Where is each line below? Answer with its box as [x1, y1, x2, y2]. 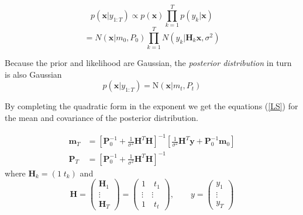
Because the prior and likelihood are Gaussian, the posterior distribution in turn [5, 57, 292, 69]
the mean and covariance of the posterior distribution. [5, 112, 198, 124]
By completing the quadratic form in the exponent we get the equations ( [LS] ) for [5, 100, 298, 112]
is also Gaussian [5, 68, 62, 80]
